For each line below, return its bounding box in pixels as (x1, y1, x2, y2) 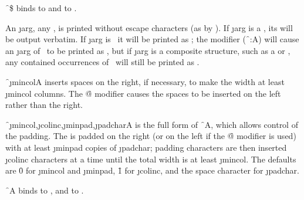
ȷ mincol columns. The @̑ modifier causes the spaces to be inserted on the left (5, 87, 281, 99)
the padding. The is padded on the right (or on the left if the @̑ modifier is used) (5, 130, 296, 142)
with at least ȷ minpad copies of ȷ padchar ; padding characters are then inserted (5, 141, 287, 153)
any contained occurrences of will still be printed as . (5, 56, 200, 68)
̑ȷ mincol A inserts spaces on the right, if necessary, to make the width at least (5, 75, 285, 87)
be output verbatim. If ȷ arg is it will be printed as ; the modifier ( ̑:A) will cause (5, 33, 299, 45)
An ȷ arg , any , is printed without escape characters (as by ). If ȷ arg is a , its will (5, 21, 293, 33)
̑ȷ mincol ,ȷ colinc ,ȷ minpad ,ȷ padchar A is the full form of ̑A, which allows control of (5, 118, 298, 130)
